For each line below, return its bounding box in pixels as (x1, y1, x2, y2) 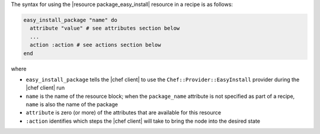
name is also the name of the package (25, 101, 119, 108)
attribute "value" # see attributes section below (30, 25, 180, 32)
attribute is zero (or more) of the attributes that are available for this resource (25, 109, 222, 116)
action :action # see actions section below (30, 42, 161, 49)
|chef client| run (25, 84, 65, 91)
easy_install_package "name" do (23, 17, 118, 23)
